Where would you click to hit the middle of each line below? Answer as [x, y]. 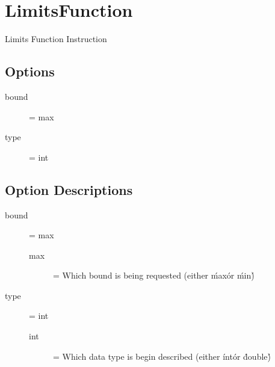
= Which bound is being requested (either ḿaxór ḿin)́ [154, 275]
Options [30, 71]
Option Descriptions [69, 189]
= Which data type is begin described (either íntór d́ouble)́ [162, 356]
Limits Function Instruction [56, 39]
